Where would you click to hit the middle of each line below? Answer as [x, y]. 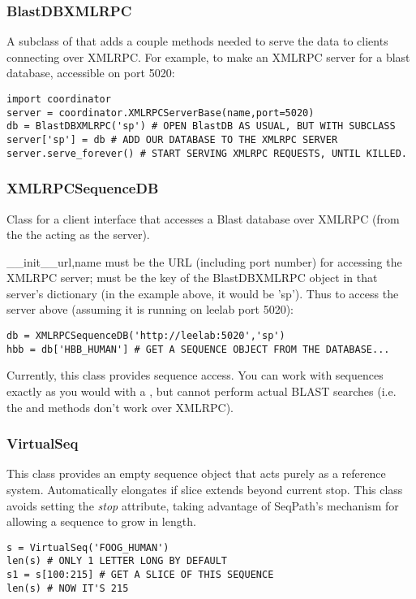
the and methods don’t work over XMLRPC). [120, 407]
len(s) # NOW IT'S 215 [68, 588]
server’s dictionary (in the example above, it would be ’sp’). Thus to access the [203, 293]
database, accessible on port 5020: [91, 73]
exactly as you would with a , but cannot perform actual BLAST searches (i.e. [202, 391]
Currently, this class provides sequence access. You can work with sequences [195, 375]
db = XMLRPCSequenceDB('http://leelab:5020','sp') [146, 336]
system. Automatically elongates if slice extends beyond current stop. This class [205, 489]
